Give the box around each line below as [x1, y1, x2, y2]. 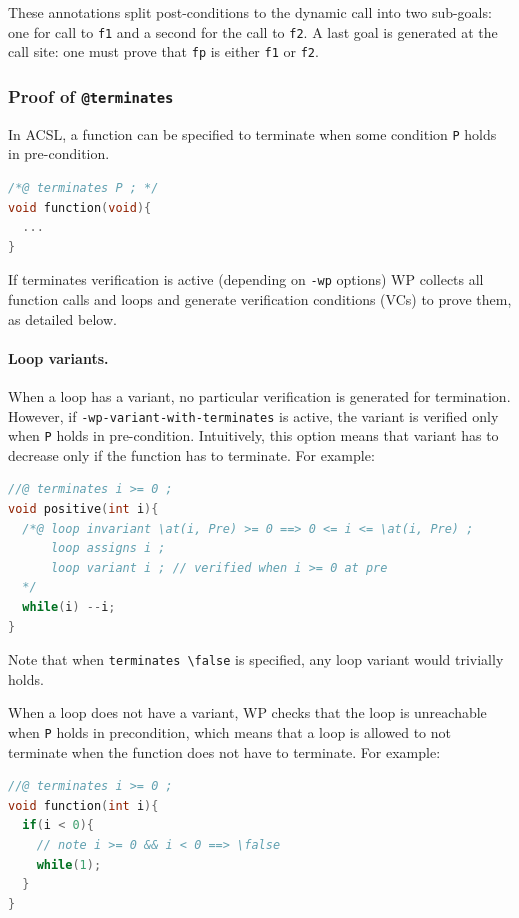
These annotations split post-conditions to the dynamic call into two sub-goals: [8, 2, 492, 22]
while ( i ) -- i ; [22, 600, 116, 615]
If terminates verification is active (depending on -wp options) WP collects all [8, 269, 484, 290]
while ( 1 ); [36, 857, 102, 872]
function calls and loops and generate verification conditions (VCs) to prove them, [8, 288, 512, 309]
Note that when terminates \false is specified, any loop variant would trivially [8, 649, 504, 670]
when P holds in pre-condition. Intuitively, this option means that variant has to [8, 425, 499, 446]
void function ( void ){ [8, 200, 152, 215]
